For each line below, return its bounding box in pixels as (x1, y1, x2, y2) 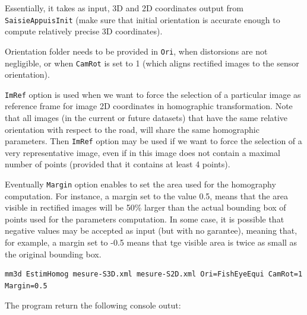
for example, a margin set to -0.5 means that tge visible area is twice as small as (5, 236, 297, 249)
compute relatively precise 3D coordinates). (5, 25, 163, 37)
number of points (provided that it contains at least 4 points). (5, 158, 230, 170)
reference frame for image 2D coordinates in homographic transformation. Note (5, 100, 293, 112)
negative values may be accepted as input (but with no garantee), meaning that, (5, 224, 297, 237)
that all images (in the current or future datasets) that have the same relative (5, 112, 288, 123)
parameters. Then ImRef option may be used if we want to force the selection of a (5, 135, 302, 147)
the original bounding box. (5, 247, 102, 260)
